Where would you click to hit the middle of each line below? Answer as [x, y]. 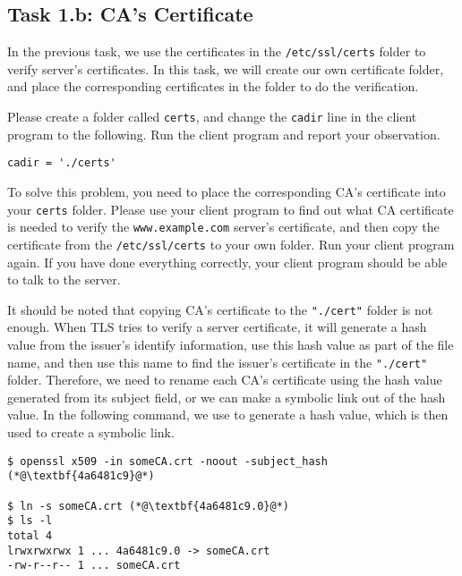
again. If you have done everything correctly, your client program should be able [227, 262]
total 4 [30, 535]
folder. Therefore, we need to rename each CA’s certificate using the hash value [225, 380]
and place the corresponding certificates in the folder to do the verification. [213, 86]
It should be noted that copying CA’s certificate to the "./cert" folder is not [220, 309]
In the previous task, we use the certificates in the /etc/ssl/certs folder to [217, 51]
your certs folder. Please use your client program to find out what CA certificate [231, 209]
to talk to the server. [64, 280]
